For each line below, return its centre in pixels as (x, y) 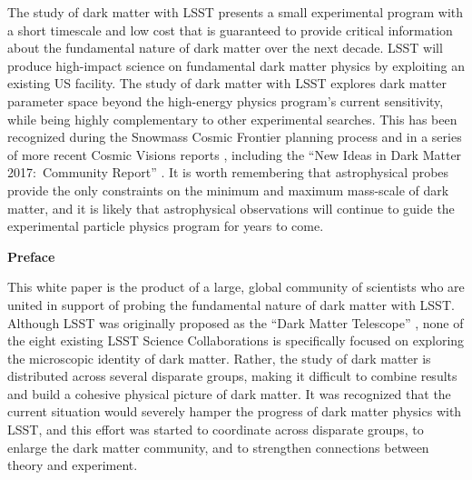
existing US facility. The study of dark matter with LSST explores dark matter (227, 83)
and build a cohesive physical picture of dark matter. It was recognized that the (229, 393)
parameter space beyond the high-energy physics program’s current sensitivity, (226, 100)
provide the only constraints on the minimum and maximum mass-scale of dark (228, 190)
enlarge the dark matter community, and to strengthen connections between (218, 447)
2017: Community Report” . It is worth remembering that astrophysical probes (228, 172)
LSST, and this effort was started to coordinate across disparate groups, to (216, 430)
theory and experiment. (73, 465)
